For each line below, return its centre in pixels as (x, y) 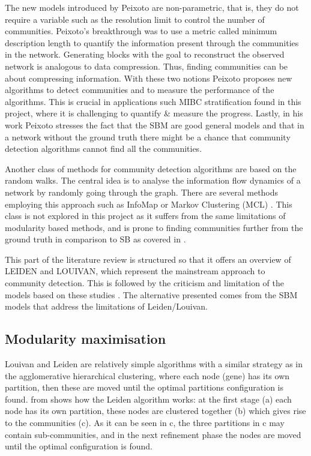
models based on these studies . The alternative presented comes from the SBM (151, 294)
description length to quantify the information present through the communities (152, 42)
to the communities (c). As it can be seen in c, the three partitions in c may (145, 423)
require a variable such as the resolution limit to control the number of (135, 19)
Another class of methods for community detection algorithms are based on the (151, 168)
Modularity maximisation (86, 339)
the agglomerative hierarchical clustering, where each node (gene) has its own (147, 375)
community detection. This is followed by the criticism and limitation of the (144, 283)
